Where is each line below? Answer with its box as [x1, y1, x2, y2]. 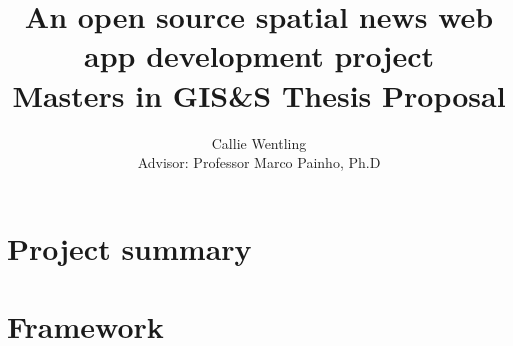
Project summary [7, 227, 252, 268]
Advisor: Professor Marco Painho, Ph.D [137, 152, 381, 173]
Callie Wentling [211, 132, 307, 153]
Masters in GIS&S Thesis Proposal [12, 74, 506, 115]
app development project [84, 35, 434, 76]
